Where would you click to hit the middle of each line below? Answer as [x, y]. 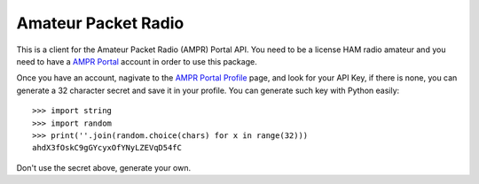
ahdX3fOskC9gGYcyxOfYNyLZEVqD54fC [107, 148]
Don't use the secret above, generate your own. [103, 167]
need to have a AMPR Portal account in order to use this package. [137, 61]
